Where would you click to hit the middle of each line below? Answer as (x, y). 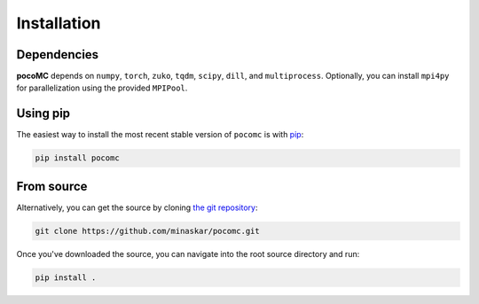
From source (52, 186)
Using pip (43, 114)
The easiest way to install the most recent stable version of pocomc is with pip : (160, 135)
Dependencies (58, 55)
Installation (59, 23)
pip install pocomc (77, 158)
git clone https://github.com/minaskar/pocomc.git (148, 231)
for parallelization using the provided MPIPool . (102, 88)
